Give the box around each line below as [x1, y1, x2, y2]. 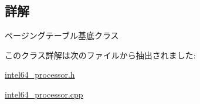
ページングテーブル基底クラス [5, 29, 119, 41]
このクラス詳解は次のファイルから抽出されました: [5, 48, 196, 61]
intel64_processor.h [5, 68, 75, 81]
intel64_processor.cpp [5, 88, 83, 100]
